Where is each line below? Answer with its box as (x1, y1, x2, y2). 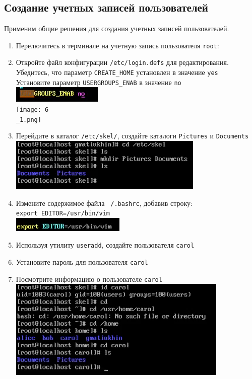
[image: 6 (16, 106, 49, 114)
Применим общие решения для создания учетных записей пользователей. (4, 23, 229, 34)
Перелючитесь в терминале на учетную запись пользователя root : (16, 40, 219, 50)
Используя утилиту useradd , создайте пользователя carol (16, 240, 195, 250)
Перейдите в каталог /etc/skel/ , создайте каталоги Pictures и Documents (16, 130, 249, 141)
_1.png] (16, 116, 41, 123)
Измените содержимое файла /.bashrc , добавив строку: (16, 197, 193, 208)
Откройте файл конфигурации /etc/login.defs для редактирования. (16, 57, 229, 67)
